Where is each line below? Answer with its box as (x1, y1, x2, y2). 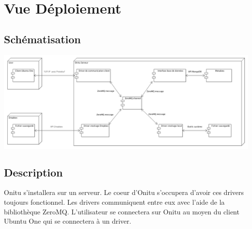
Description (4, 164, 63, 179)
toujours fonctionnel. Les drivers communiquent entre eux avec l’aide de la (4, 196, 225, 207)
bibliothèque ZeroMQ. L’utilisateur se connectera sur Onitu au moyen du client (4, 206, 239, 216)
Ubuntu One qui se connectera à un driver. (4, 216, 131, 226)
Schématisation (4, 31, 81, 46)
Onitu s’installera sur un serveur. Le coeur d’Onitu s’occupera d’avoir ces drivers (4, 187, 244, 197)
